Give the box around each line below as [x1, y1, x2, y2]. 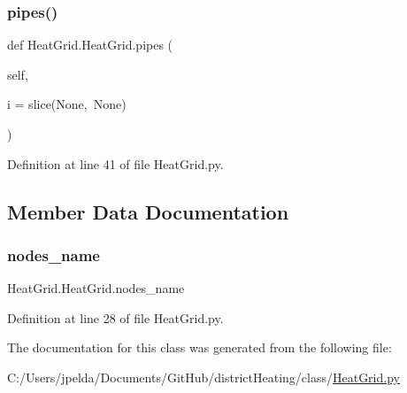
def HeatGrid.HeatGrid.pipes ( [7, 35, 173, 54]
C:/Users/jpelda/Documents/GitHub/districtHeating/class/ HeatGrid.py [7, 367, 400, 386]
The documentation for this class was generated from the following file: [7, 338, 392, 357]
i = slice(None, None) [7, 95, 127, 113]
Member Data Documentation [7, 197, 289, 225]
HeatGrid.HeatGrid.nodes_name [7, 279, 185, 297]
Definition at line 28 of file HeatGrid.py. [7, 308, 224, 327]
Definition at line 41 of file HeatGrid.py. [7, 154, 224, 173]
